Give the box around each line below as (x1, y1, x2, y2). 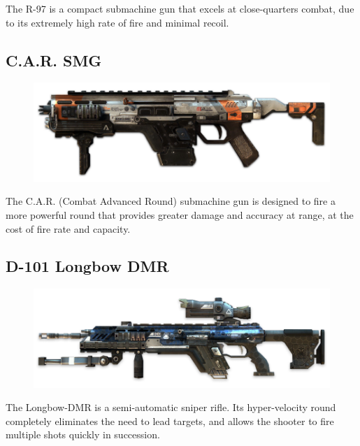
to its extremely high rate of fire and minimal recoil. (6, 15, 229, 29)
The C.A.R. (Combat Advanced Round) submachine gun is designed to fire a (6, 194, 336, 208)
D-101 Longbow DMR (6, 255, 169, 277)
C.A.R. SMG (6, 49, 102, 71)
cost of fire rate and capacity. (6, 221, 131, 236)
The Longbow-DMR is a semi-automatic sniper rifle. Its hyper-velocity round (6, 400, 336, 415)
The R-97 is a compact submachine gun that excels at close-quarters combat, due (6, 1, 354, 15)
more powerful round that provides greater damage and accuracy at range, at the (6, 207, 354, 222)
